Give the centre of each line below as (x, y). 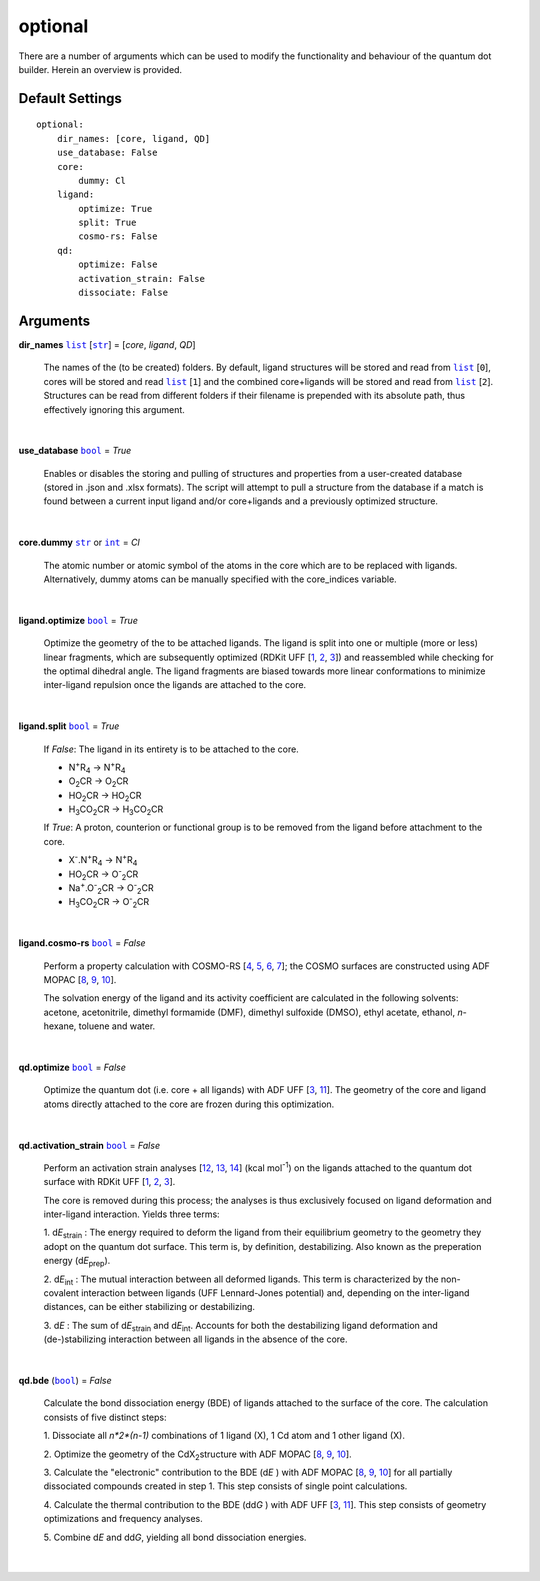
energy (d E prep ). (77, 1262)
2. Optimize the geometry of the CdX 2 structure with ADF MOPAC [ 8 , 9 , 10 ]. (197, 1455)
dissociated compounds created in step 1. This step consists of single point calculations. (225, 1486)
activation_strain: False (141, 278)
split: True (107, 223)
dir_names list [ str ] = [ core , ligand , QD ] (107, 344)
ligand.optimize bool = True (78, 620)
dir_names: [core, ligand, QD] (133, 138)
